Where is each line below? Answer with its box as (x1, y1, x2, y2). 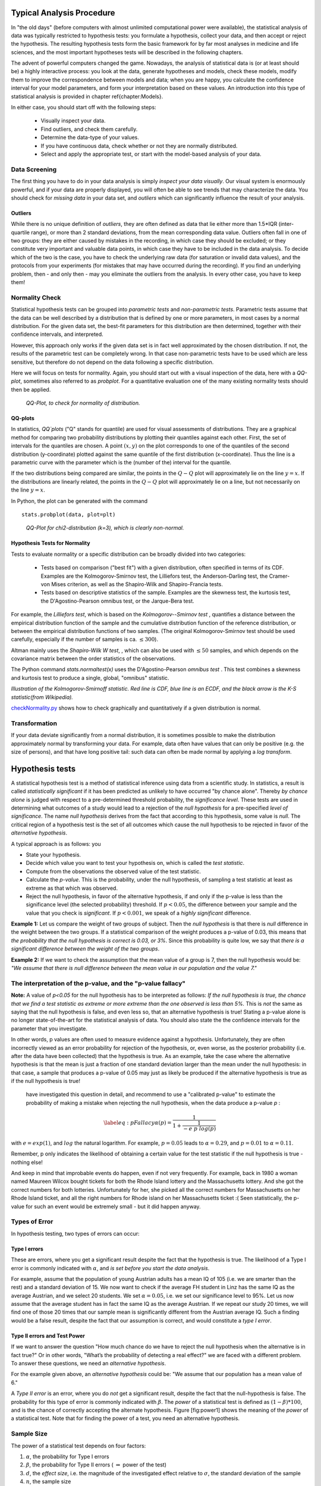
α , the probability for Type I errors (26, 1453, 109, 1460)
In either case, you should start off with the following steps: (11, 104, 157, 111)
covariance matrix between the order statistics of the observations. (11, 655, 176, 662)
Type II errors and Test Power (11, 1332, 86, 1339)
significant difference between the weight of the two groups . (11, 945, 160, 952)
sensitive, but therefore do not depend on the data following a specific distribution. (11, 358, 214, 366)
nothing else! (11, 1158, 43, 1166)
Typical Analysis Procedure (11, 8, 115, 18)
